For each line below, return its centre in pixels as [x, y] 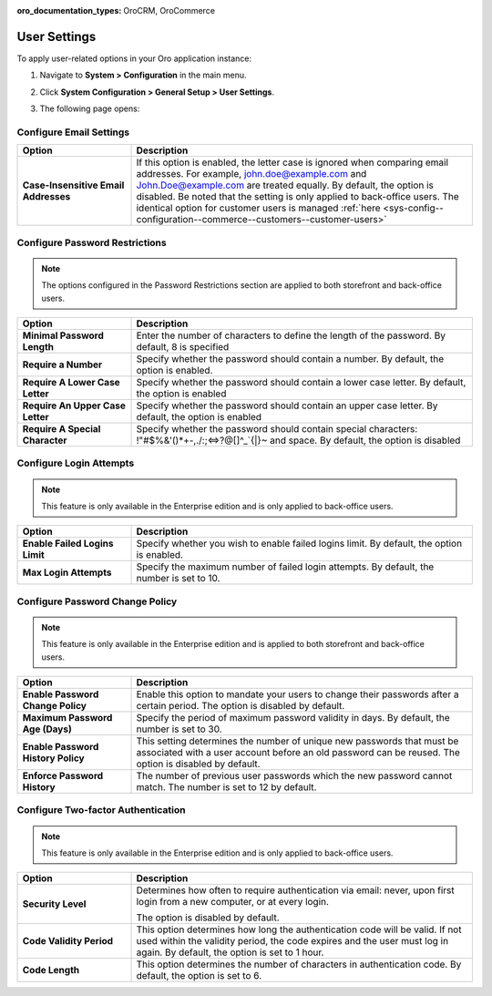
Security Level [54, 904]
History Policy [54, 758]
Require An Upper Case [74, 406]
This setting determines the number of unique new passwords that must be [297, 741]
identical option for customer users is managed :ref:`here [259, 208]
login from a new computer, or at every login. [233, 902]
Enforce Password [63, 776]
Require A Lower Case [71, 382]
